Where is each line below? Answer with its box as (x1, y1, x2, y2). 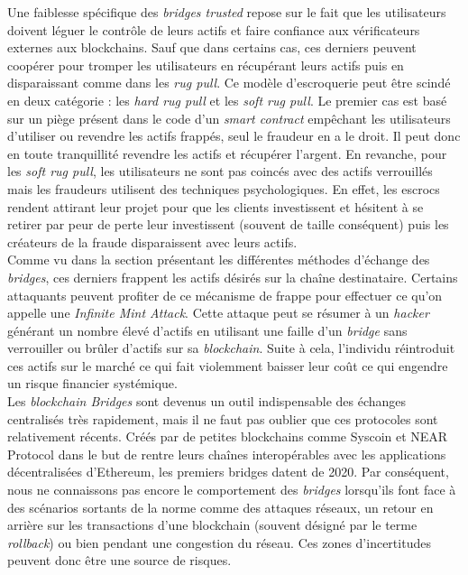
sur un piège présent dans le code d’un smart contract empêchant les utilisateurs (7, 108, 451, 127)
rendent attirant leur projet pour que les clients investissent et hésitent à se (7, 197, 424, 216)
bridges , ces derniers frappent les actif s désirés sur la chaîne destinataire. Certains (7, 267, 458, 286)
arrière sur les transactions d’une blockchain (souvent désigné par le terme (7, 515, 418, 534)
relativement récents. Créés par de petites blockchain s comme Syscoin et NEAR (7, 427, 448, 446)
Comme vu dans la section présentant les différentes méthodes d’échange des (7, 250, 430, 269)
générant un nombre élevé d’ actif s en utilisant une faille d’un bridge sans (7, 320, 408, 339)
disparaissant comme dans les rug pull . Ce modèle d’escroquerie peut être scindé (7, 73, 451, 92)
